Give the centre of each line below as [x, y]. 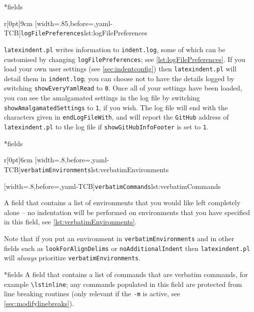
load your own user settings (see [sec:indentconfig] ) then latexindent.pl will [120, 69]
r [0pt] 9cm [18, 23]
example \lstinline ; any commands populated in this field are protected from [123, 284]
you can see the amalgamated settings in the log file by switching [102, 98]
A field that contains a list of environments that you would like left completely [122, 203]
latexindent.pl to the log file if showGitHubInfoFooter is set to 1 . [106, 127]
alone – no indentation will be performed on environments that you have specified [127, 212]
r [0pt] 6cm [18, 160]
